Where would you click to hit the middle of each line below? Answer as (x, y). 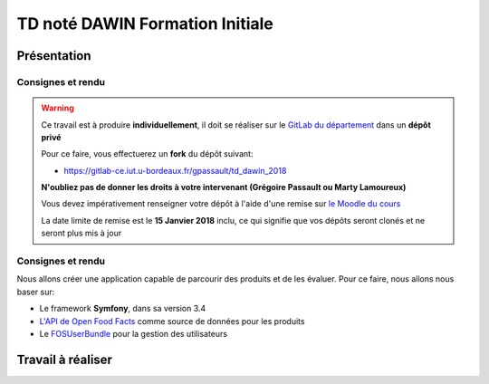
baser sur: (36, 292)
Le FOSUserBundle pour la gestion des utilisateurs (134, 333)
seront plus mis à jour (81, 233)
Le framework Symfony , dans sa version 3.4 (123, 309)
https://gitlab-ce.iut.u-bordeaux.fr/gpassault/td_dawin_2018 (175, 170)
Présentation (54, 56)
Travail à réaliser (65, 359)
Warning (58, 108)
